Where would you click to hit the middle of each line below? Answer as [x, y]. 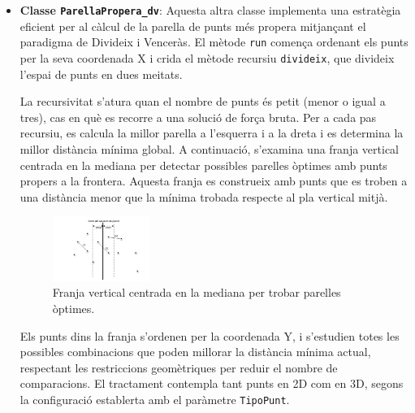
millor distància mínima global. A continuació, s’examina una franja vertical [209, 148]
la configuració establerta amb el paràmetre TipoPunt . [155, 399]
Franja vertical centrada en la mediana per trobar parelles [197, 292]
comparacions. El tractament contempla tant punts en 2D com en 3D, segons [212, 383]
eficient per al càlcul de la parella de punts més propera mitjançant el [193, 26]
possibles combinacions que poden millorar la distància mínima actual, [195, 352]
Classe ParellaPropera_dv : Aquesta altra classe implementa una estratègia [210, 10]
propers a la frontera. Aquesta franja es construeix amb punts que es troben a [214, 181]
